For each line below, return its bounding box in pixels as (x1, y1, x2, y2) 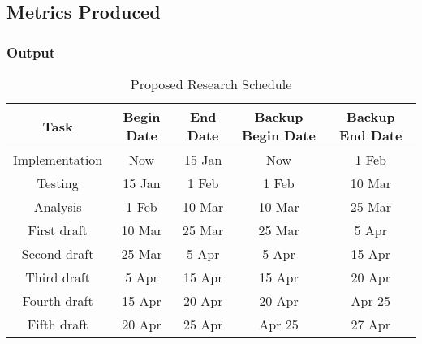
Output (6, 41, 56, 62)
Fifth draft (27, 315, 88, 333)
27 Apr (351, 315, 391, 333)
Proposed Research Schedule (130, 75, 292, 93)
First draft (28, 221, 88, 239)
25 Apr (183, 315, 223, 333)
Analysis (33, 197, 82, 216)
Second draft (21, 244, 94, 263)
